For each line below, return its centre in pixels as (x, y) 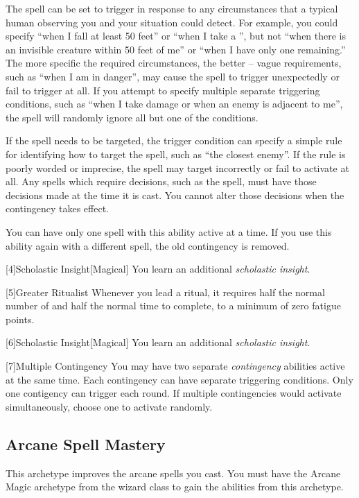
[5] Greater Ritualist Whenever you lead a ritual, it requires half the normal (165, 292)
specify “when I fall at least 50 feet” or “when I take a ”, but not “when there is (176, 36)
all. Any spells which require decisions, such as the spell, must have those (161, 181)
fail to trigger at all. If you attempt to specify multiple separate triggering (163, 90)
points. (20, 319)
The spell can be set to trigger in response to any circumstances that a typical (172, 8)
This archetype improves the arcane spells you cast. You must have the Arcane (173, 473)
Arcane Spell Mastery (86, 444)
